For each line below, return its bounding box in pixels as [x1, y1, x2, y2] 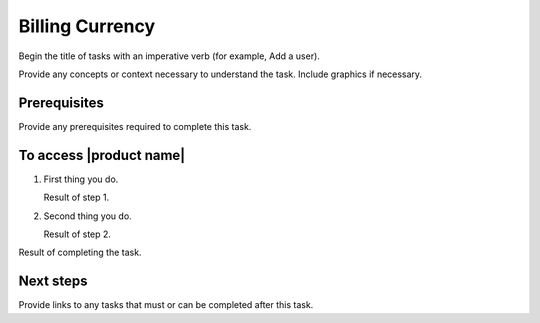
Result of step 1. [43, 191, 110, 204]
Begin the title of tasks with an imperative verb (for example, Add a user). [18, 50, 320, 62]
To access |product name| [18, 146, 186, 164]
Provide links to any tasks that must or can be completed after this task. [18, 299, 314, 311]
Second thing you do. [43, 210, 132, 222]
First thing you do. [43, 173, 119, 185]
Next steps [18, 273, 88, 290]
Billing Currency [18, 15, 156, 37]
